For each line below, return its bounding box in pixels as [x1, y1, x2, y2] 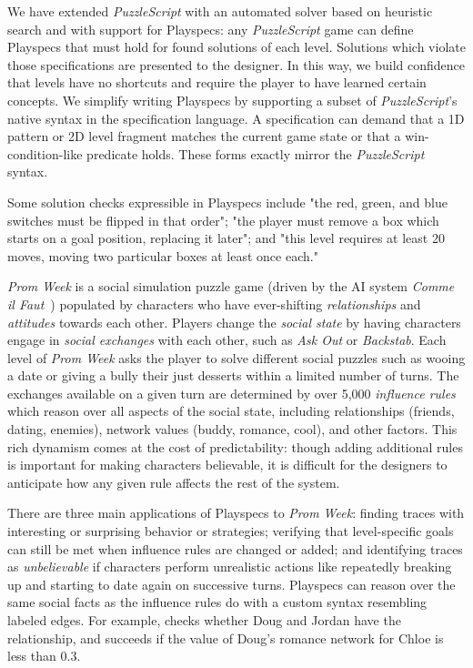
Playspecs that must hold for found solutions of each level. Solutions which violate [7, 37, 466, 56]
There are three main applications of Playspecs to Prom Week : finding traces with [7, 503, 465, 522]
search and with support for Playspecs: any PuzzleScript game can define [7, 19, 414, 38]
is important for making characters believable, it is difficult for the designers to [7, 455, 448, 474]
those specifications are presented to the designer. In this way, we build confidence [7, 55, 465, 74]
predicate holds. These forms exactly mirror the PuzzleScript [86, 144, 425, 163]
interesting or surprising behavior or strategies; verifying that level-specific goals [7, 521, 454, 541]
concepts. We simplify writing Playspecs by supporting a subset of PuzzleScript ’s [7, 90, 458, 109]
